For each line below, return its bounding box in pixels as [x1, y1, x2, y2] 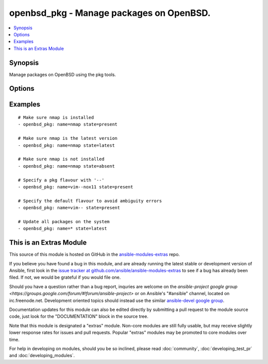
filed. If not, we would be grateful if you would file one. [9, 274, 121, 280]
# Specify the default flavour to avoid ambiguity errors [18, 198, 162, 203]
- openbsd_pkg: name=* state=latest [18, 226, 107, 232]
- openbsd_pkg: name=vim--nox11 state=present [18, 184, 134, 189]
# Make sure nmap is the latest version [18, 135, 118, 141]
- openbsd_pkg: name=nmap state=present [18, 121, 118, 127]
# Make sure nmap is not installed [18, 156, 105, 162]
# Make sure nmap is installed [18, 115, 94, 121]
